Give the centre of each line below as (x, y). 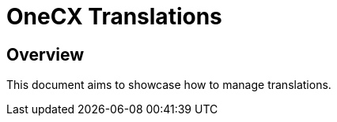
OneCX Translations (114, 17)
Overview (45, 54)
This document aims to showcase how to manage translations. (169, 85)
